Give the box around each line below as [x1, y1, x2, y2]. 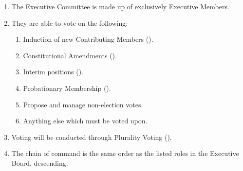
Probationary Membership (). [23, 83, 111, 93]
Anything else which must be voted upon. [23, 116, 148, 126]
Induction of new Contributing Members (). [23, 34, 153, 44]
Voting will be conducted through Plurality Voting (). [11, 132, 172, 142]
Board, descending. [11, 157, 68, 168]
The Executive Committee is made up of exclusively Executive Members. [11, 1, 229, 11]
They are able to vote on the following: [11, 17, 128, 28]
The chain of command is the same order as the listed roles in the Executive [11, 148, 239, 158]
